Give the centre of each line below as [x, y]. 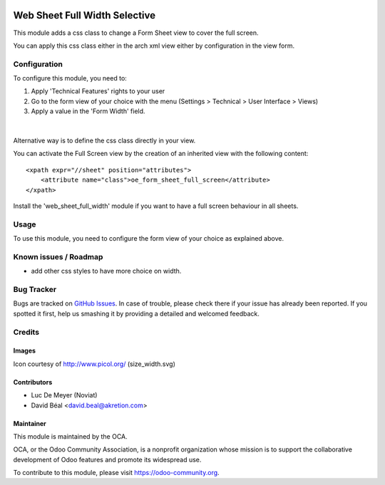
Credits [26, 332]
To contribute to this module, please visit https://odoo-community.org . [117, 473]
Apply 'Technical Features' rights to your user [98, 91]
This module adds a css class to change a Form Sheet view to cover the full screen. [136, 33]
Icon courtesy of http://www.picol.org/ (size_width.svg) [94, 364]
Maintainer [30, 423]
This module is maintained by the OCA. [70, 436]
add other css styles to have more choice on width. [106, 271]
